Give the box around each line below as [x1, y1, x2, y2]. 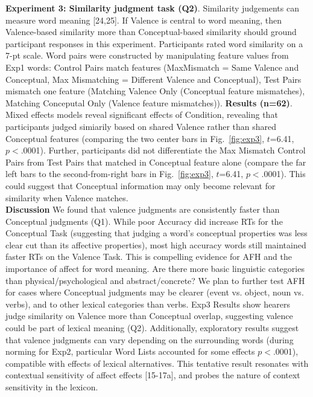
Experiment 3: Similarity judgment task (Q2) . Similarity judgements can [5, 2, 299, 14]
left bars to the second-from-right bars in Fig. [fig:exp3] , [5, 167, 213, 180]
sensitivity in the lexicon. [5, 381, 98, 393]
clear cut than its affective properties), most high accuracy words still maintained [5, 238, 306, 251]
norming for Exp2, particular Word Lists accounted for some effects [5, 345, 255, 358]
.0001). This [261, 167, 306, 180]
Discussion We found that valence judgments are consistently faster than [5, 203, 280, 216]
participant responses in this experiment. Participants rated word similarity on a [5, 37, 303, 50]
